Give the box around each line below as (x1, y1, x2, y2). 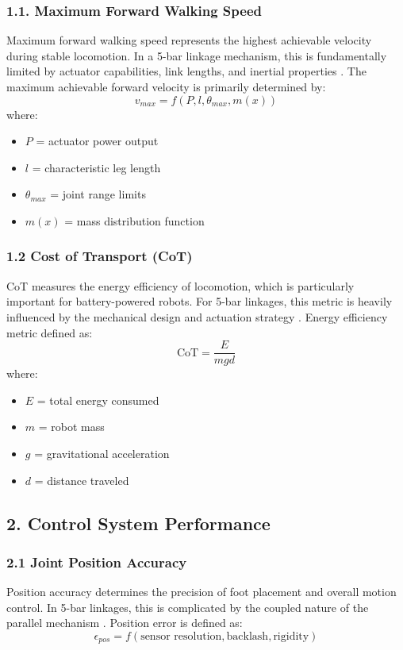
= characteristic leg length (32, 159, 161, 175)
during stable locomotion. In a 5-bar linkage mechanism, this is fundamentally (6, 47, 387, 63)
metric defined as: (6, 324, 93, 340)
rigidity (273, 630, 309, 642)
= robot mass (38, 418, 105, 435)
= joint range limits (50, 186, 146, 202)
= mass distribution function (64, 212, 205, 229)
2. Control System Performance (6, 510, 271, 535)
